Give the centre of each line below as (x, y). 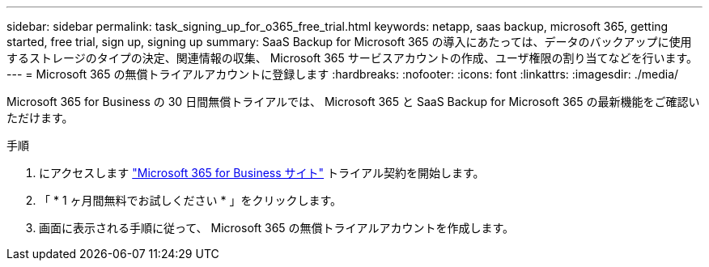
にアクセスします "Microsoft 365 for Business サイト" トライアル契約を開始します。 (262, 173)
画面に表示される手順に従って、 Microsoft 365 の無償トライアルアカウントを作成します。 (277, 228)
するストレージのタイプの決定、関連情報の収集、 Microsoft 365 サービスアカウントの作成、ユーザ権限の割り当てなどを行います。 (352, 58)
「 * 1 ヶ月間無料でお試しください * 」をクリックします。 (191, 200)
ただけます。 (40, 118)
